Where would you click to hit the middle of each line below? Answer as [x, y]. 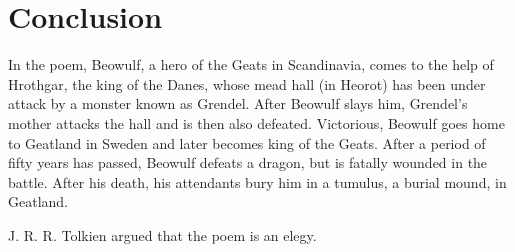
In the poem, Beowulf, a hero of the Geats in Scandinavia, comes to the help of [251, 64]
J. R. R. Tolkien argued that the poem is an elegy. [162, 234]
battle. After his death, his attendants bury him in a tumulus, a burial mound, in [257, 181]
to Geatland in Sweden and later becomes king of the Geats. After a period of [247, 142]
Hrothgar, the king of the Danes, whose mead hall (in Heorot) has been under [247, 83]
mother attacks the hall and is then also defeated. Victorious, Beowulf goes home [256, 122]
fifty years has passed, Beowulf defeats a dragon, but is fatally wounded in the [248, 162]
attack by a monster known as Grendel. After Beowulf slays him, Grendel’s [238, 103]
